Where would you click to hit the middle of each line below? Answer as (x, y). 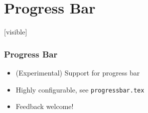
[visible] (16, 32)
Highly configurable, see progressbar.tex (80, 89)
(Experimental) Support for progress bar (78, 72)
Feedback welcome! (45, 106)
